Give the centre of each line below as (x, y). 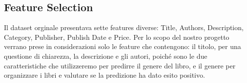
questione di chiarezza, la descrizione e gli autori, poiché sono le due (106, 56)
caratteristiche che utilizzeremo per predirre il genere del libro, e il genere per (120, 65)
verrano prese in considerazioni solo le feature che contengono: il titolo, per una (123, 46)
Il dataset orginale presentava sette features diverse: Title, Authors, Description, (124, 27)
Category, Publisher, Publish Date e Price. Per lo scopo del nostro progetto (117, 37)
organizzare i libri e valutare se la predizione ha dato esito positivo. (104, 75)
